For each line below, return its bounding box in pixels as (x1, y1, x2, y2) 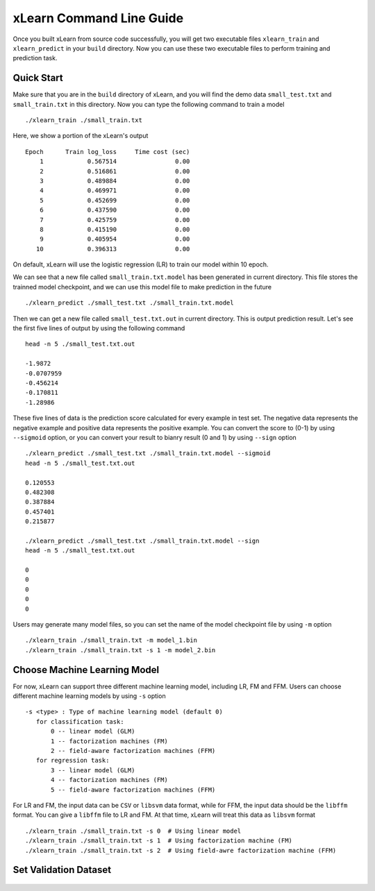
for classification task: (35, 718, 124, 725)
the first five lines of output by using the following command (12, 324, 185, 332)
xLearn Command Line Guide (12, 10, 184, 26)
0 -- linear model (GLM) (51, 727, 135, 736)
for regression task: (35, 756, 110, 765)
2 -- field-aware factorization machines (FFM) (51, 747, 216, 755)
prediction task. (12, 54, 58, 62)
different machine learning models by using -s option (12, 692, 166, 700)
